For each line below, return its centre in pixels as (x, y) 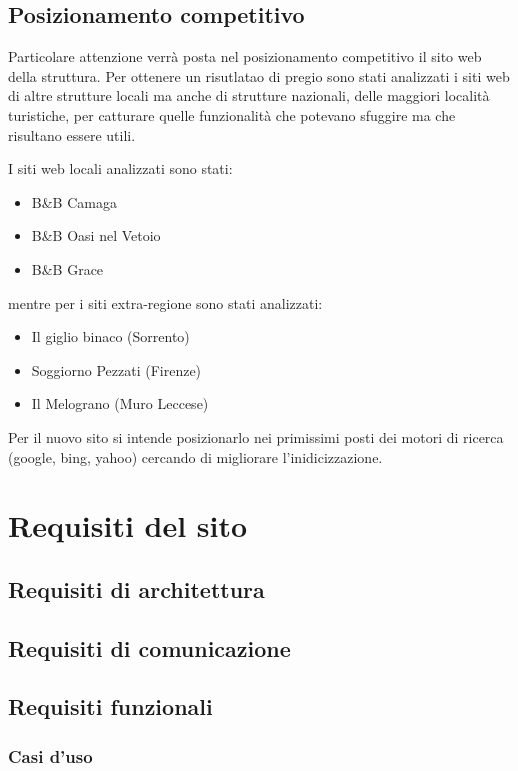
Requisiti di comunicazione (149, 647)
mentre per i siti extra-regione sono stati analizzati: (165, 302)
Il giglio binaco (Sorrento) (110, 336)
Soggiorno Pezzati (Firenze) (116, 369)
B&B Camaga (74, 201)
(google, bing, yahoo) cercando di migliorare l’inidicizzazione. (195, 456)
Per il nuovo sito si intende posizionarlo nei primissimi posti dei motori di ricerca (256, 436)
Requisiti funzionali (110, 706)
